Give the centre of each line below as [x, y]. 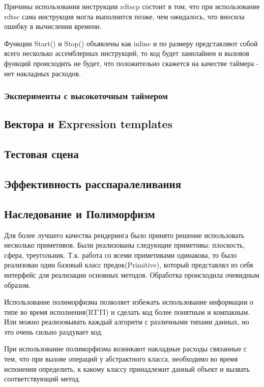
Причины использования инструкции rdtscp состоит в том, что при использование [132, 6]
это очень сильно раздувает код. [54, 331]
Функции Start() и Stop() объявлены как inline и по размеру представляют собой [131, 43]
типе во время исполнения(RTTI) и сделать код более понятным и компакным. [127, 311]
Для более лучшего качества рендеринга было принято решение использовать [124, 235]
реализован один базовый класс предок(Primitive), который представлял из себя [129, 265]
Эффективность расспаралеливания [93, 183]
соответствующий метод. [42, 379]
